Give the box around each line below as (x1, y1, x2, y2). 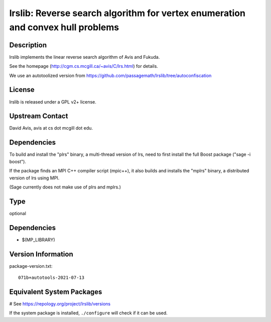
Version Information (9, 250, 73, 258)
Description (9, 41, 47, 49)
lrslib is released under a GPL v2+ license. (9, 98, 96, 105)
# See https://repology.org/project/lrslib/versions (9, 300, 110, 306)
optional (9, 210, 26, 216)
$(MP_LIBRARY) (22, 237, 55, 243)
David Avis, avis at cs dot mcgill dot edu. (9, 125, 93, 131)
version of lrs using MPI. (9, 175, 60, 181)
